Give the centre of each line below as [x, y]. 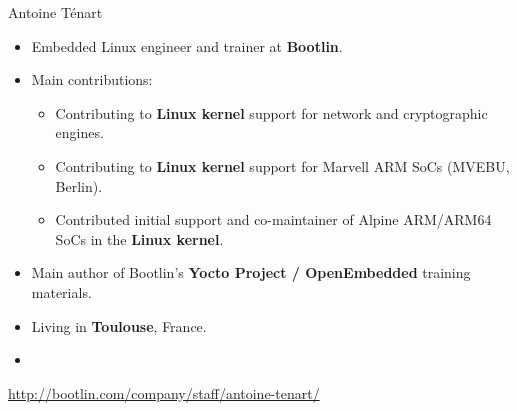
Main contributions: [92, 79]
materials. [61, 291]
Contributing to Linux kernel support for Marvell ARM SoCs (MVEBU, [282, 165]
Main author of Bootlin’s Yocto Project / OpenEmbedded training [251, 272]
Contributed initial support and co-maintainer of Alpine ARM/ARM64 [273, 219]
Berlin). [79, 185]
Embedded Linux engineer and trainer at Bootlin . [187, 45]
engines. [79, 132]
